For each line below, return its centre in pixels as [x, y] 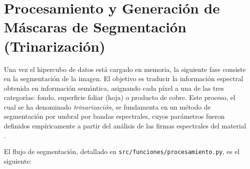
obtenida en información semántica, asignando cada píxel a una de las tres [114, 88]
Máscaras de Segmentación [95, 27]
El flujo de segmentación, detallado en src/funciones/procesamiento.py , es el [122, 151]
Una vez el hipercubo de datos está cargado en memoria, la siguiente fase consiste [125, 69]
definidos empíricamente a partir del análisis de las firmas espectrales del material [125, 126]
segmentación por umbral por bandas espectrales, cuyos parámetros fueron [114, 116]
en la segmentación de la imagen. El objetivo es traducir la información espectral [124, 78]
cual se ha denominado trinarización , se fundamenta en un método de [107, 106]
